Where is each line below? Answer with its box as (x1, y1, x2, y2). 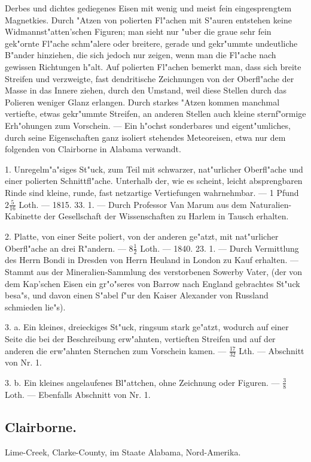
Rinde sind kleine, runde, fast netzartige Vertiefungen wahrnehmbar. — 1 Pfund (5, 186, 299, 198)
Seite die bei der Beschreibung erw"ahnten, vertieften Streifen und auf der (5, 332, 276, 345)
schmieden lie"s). (5, 300, 66, 313)
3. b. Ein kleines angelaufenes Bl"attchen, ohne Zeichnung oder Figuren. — (5, 376, 280, 388)
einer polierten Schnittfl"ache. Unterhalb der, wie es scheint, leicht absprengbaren (5, 174, 303, 187)
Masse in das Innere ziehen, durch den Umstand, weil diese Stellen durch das (5, 84, 287, 96)
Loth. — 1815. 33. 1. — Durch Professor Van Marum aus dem (19, 198, 247, 210)
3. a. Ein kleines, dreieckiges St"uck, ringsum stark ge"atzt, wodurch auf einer (5, 321, 289, 333)
